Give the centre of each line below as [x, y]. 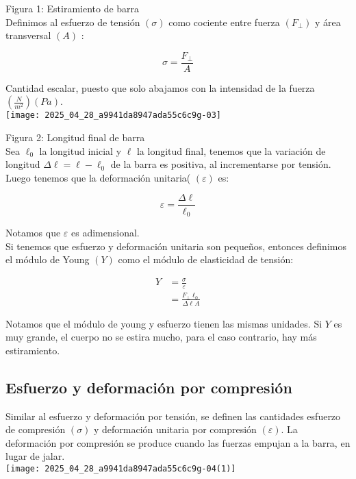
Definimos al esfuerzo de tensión [73, 22]
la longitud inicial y [80, 150]
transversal [28, 35]
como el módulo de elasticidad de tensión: [206, 259]
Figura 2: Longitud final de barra [75, 137]
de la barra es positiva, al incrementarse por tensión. [221, 164]
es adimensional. [105, 232]
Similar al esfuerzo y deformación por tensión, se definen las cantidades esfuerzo [173, 416]
